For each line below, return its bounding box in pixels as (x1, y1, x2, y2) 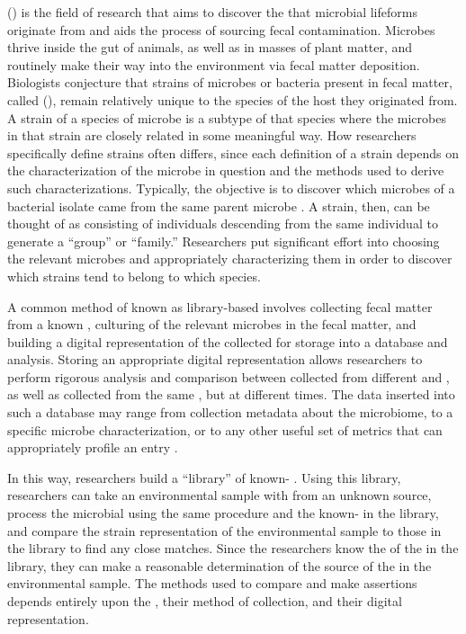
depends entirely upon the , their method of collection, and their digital (7, 592, 402, 610)
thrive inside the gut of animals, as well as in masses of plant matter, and (7, 38, 413, 57)
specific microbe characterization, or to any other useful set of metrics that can (7, 420, 443, 439)
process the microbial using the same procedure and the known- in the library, (7, 504, 439, 522)
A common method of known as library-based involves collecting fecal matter (7, 297, 433, 316)
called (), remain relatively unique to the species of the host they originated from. (7, 90, 458, 109)
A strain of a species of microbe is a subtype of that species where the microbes (7, 108, 446, 127)
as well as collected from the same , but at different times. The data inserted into (7, 385, 455, 404)
